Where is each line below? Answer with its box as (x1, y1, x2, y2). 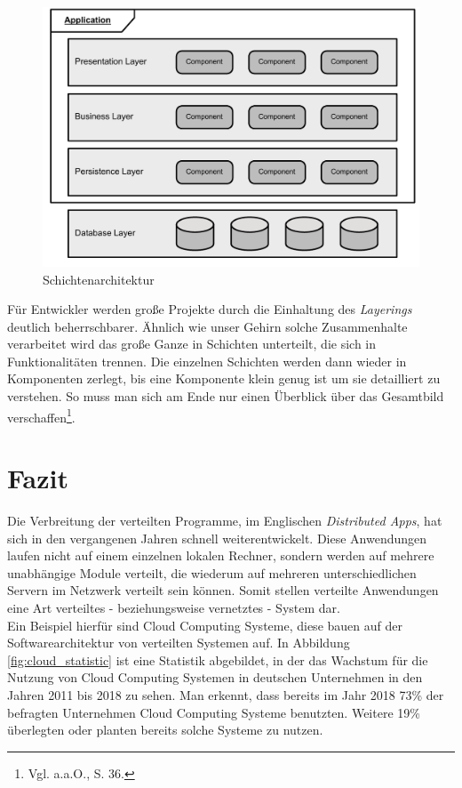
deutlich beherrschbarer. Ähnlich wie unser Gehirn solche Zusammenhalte (7, 317, 408, 335)
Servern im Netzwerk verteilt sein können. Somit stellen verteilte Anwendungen (7, 581, 439, 599)
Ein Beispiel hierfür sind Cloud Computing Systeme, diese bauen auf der (7, 615, 402, 634)
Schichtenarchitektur (43, 269, 155, 288)
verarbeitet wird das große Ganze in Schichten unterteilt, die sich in (7, 334, 377, 353)
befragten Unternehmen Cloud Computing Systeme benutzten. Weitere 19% (7, 703, 420, 721)
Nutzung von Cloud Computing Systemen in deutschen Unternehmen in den (7, 668, 423, 687)
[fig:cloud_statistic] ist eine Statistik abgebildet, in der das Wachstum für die (7, 650, 428, 669)
